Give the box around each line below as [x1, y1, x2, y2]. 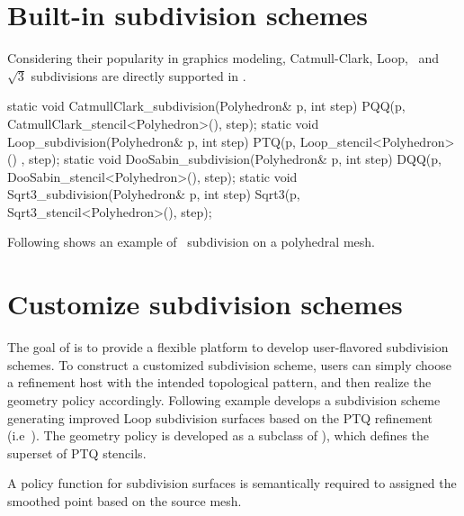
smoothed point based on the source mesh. [7, 491, 242, 510]
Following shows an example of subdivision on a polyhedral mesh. [7, 232, 375, 251]
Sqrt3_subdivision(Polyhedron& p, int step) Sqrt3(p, [7, 185, 300, 204]
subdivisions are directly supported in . [31, 66, 246, 85]
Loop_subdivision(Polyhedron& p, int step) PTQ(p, [7, 131, 296, 150]
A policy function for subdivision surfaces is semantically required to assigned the [7, 474, 457, 493]
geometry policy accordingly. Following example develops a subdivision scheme [7, 390, 441, 409]
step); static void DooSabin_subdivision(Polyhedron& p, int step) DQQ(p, [29, 149, 442, 168]
